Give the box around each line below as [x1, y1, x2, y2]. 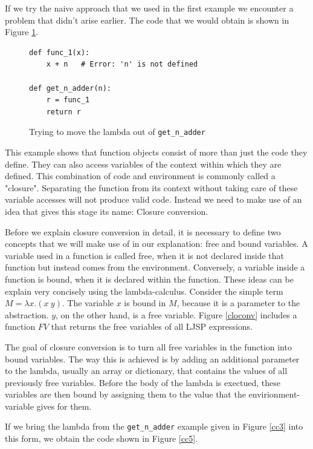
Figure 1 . [5, 25, 39, 38]
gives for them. [36, 399, 92, 412]
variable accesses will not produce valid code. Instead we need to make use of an [5, 193, 302, 206]
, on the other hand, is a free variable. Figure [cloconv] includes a [56, 308, 297, 321]
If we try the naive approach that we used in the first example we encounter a [5, 2, 294, 14]
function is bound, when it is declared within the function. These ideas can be [5, 272, 294, 285]
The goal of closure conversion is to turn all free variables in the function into [5, 340, 292, 353]
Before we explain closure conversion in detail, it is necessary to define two [5, 225, 281, 238]
